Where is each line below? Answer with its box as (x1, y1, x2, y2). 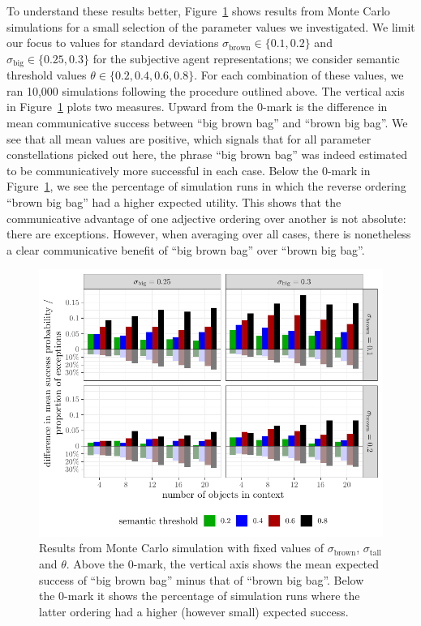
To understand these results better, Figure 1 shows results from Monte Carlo (6, 2, 390, 19)
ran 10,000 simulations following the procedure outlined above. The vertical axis (6, 82, 405, 99)
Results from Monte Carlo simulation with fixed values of (39, 539, 324, 556)
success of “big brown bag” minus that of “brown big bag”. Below (39, 571, 364, 588)
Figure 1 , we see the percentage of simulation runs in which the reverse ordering (6, 178, 406, 195)
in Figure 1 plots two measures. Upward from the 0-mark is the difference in (6, 98, 388, 115)
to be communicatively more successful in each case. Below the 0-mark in (6, 161, 371, 178)
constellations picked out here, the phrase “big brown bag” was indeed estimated (6, 146, 407, 163)
